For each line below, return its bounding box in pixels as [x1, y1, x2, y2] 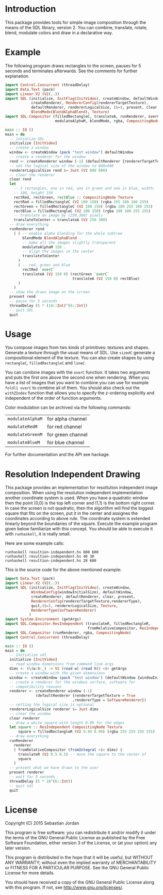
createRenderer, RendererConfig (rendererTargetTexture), [31, 100, 149, 105]
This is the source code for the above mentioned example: [5, 567, 122, 573]
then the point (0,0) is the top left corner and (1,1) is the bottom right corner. [5, 500, 156, 506]
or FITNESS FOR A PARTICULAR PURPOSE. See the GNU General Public [5, 865, 149, 871]
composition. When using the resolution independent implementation [5, 490, 143, 496]
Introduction [5, 3, 56, 15]
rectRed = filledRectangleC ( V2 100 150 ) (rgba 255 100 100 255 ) [14, 199, 149, 204]
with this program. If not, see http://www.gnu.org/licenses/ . [5, 884, 124, 891]
